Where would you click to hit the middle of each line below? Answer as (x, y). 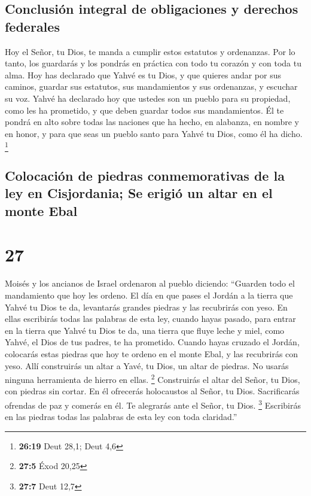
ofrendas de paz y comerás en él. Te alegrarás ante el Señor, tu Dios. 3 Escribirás (153, 404)
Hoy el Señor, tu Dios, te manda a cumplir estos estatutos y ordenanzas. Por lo (150, 51)
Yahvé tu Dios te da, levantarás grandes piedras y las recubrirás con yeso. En (146, 307)
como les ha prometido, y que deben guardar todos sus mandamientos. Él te (144, 110)
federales (32, 26)
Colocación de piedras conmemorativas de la (145, 176)
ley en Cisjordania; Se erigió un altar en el (139, 193)
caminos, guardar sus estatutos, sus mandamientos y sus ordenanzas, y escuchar (151, 86)
